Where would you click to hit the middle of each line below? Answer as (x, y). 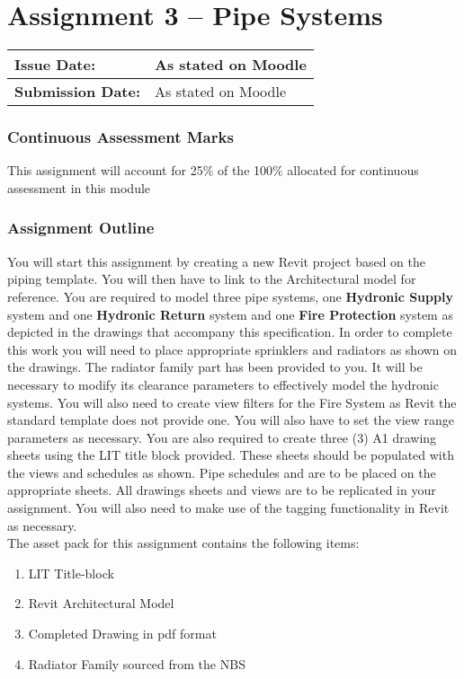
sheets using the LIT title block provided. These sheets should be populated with (231, 455)
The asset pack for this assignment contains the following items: (183, 543)
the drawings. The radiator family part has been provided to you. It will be (215, 367)
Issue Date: (55, 65)
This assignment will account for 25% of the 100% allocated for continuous (213, 170)
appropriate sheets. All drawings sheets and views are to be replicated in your (222, 490)
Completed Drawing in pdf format (122, 634)
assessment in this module (79, 187)
